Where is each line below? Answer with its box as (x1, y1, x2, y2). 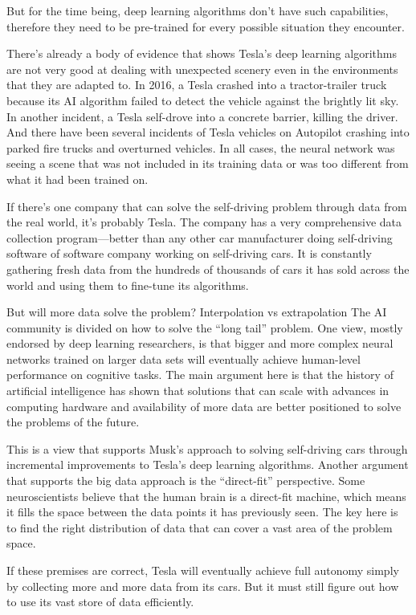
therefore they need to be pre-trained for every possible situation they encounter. (6, 18, 405, 35)
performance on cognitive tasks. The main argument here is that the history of (6, 366, 394, 383)
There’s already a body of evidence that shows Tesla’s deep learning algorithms (6, 45, 397, 62)
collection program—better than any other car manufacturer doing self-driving (6, 229, 393, 246)
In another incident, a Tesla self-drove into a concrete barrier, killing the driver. (6, 108, 398, 124)
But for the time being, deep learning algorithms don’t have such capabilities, (6, 2, 389, 18)
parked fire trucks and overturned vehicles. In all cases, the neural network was (6, 139, 395, 156)
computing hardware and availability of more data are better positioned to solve (6, 397, 402, 414)
